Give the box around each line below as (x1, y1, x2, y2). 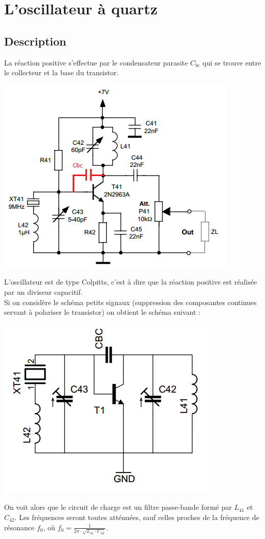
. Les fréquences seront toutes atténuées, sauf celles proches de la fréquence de (14, 511, 259, 522)
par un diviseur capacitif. (4, 286, 83, 297)
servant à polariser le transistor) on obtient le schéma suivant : (4, 307, 201, 317)
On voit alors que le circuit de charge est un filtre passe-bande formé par (4, 502, 232, 512)
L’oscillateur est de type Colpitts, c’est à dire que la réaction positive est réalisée (4, 276, 257, 287)
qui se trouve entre (202, 57, 261, 68)
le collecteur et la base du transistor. (4, 67, 119, 78)
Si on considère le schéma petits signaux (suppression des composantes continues (4, 296, 257, 307)
